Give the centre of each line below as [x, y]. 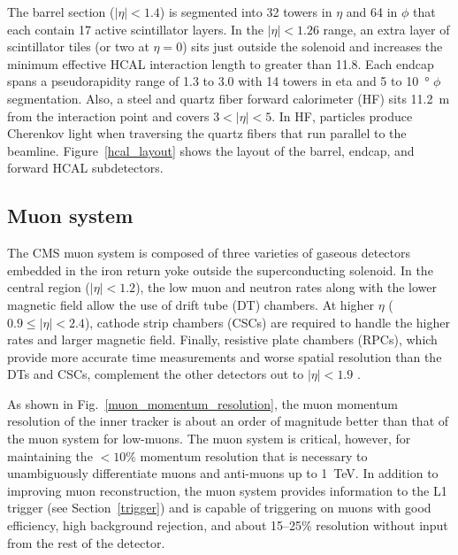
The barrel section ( [61, 12]
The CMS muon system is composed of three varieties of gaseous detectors [209, 253]
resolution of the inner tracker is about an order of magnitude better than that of [228, 421]
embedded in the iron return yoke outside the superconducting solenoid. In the [220, 270]
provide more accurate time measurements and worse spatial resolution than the [225, 356]
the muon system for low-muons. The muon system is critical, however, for [209, 439]
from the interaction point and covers [108, 116]
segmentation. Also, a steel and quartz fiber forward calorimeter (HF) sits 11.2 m [229, 98]
